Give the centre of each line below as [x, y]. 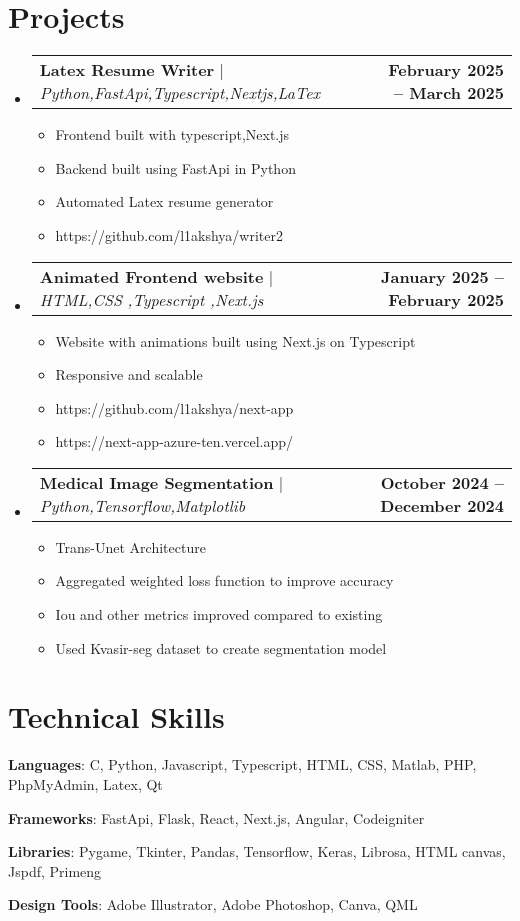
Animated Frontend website [151, 276]
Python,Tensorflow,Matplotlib [142, 505]
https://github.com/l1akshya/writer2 [169, 234]
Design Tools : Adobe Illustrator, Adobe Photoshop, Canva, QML [213, 904]
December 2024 [442, 505]
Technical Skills [116, 716]
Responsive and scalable [129, 374]
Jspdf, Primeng [55, 870]
